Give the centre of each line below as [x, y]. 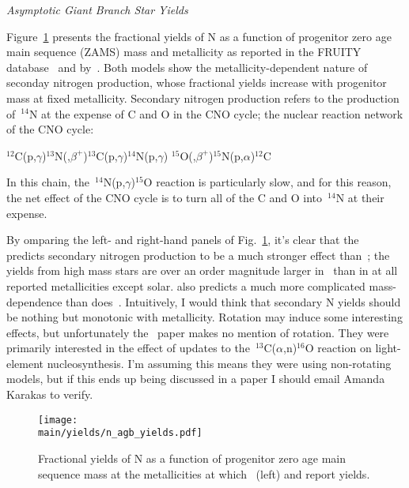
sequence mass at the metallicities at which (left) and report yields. [204, 473]
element [25, 363]
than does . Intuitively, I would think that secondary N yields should [233, 301]
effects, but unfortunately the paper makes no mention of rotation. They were [198, 332]
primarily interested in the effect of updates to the [128, 348]
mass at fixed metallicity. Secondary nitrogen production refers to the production [203, 98]
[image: [58, 420]
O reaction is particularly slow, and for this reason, [267, 182]
